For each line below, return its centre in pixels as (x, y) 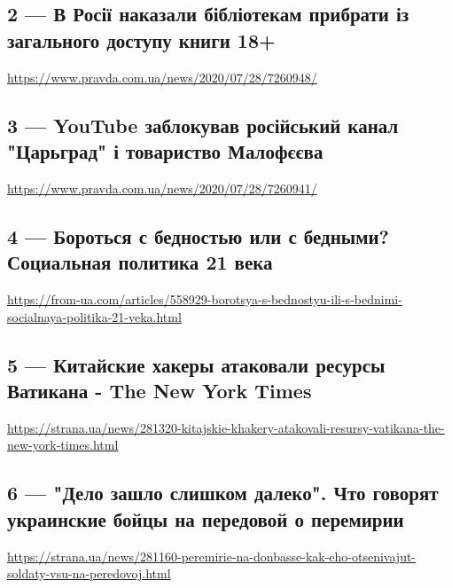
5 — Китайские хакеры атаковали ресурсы (196, 364)
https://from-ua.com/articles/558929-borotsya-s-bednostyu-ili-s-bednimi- (205, 298)
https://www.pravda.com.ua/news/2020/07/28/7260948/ (162, 77)
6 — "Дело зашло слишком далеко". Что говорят (223, 493)
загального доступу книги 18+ (141, 39)
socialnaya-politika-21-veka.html (94, 316)
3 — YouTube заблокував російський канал (203, 125)
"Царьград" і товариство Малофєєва (165, 150)
